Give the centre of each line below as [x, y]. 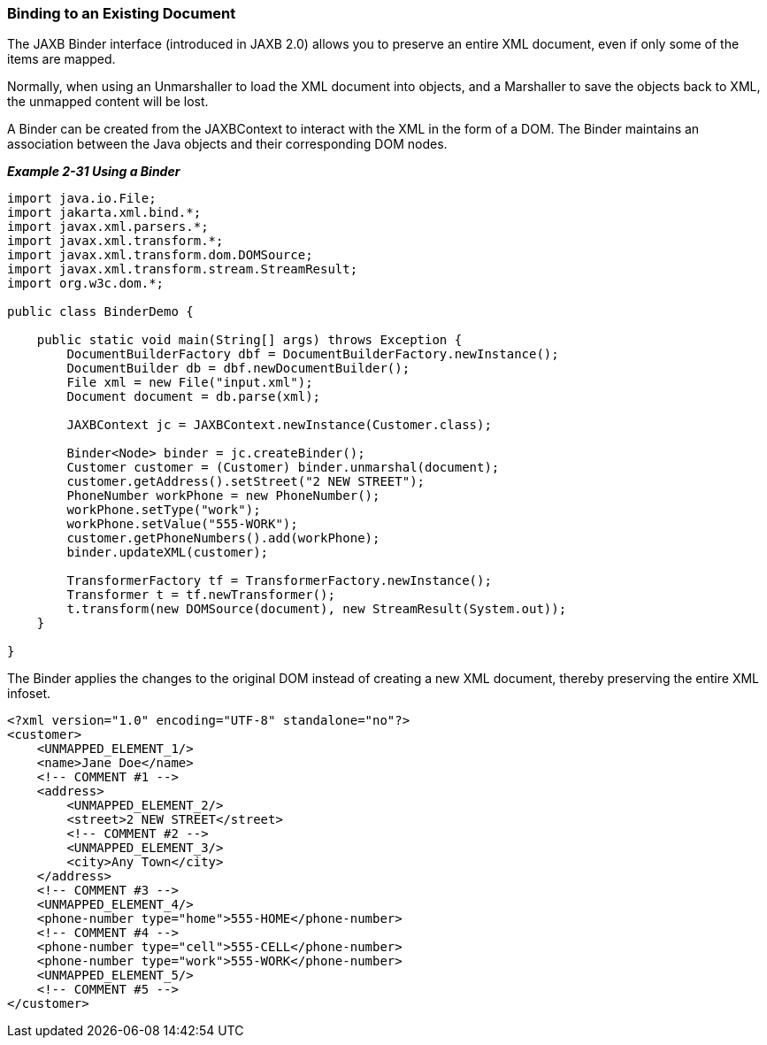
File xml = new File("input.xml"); [190, 383]
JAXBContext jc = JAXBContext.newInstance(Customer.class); [279, 425]
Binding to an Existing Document [122, 13]
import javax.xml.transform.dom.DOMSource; [160, 255]
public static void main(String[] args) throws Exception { [249, 340]
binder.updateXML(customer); [168, 553]
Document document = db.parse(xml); [194, 397]
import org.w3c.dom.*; [86, 284]
